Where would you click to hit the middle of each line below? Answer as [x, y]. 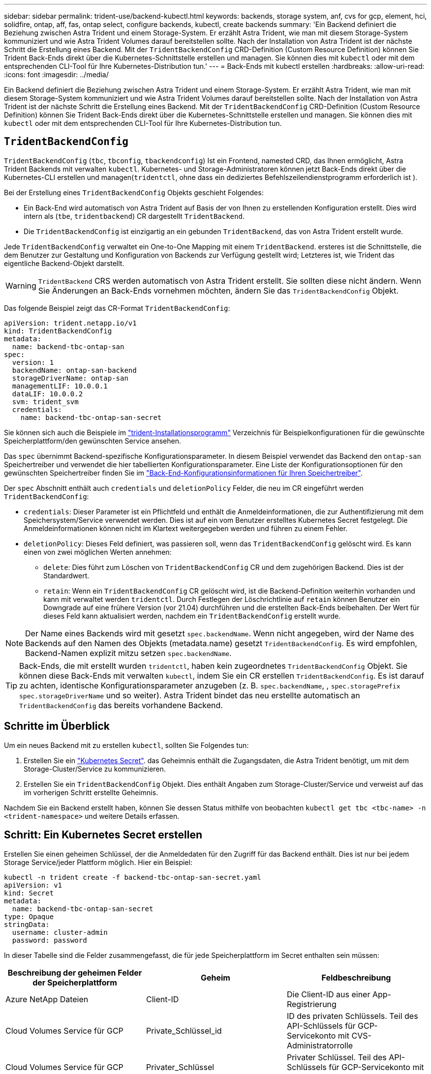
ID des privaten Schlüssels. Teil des [352, 1016]
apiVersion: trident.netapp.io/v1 [70, 323]
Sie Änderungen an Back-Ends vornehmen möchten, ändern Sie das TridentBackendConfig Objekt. [218, 290]
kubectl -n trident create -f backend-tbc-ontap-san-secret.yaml [133, 877]
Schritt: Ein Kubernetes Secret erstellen [103, 835]
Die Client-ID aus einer [328, 994]
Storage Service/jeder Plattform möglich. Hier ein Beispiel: [98, 862]
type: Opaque [29, 916]
